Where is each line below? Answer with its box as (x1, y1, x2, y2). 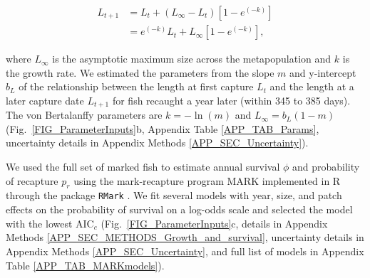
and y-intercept (289, 65, 356, 80)
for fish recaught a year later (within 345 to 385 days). (112, 92, 351, 107)
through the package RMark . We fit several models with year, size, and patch (6, 188, 342, 203)
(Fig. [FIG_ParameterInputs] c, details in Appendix (101, 215, 328, 230)
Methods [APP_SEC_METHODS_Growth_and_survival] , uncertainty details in (6, 230, 364, 245)
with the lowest (6, 215, 73, 230)
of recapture (6, 173, 58, 188)
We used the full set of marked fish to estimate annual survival (6, 159, 280, 174)
